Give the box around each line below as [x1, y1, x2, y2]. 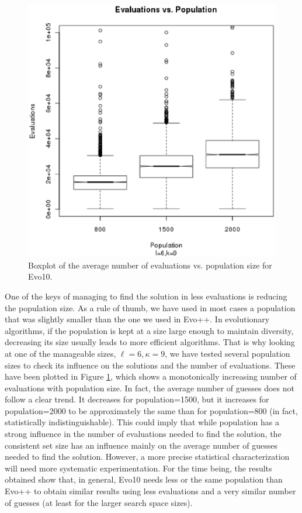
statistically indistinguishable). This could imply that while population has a [5, 416, 279, 428]
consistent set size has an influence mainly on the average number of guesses [5, 439, 277, 451]
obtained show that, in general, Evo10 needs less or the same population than [5, 473, 283, 486]
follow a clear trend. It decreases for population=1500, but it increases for [5, 393, 269, 405]
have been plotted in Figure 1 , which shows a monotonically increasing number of [5, 370, 297, 383]
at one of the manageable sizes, [5, 347, 116, 359]
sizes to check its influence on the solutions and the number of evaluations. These [5, 359, 296, 371]
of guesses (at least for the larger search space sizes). [5, 496, 193, 508]
